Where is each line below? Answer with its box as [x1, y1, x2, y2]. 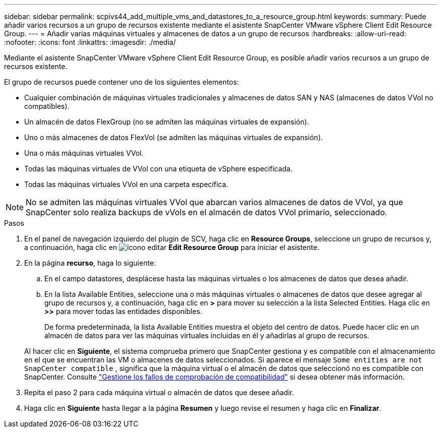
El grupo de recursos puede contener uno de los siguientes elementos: [4, 78, 239, 86]
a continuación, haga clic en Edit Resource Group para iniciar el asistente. [24, 243, 320, 252]
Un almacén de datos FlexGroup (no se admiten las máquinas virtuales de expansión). [24, 117, 309, 126]
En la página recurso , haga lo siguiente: [24, 259, 156, 267]
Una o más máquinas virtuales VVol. [24, 149, 144, 157]
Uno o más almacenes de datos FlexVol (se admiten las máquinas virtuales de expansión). [24, 133, 323, 142]
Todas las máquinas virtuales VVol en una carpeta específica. [24, 180, 229, 189]
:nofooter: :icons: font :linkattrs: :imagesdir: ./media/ [4, 38, 176, 46]
